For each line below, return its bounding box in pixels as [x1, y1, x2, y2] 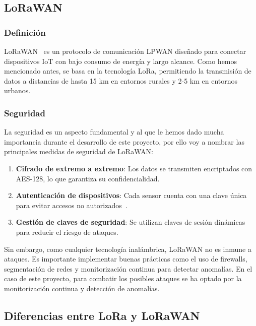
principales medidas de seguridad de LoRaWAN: [4, 146, 153, 157]
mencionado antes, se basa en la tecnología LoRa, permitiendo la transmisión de [4, 66, 251, 76]
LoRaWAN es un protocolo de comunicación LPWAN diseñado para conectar [4, 46, 246, 56]
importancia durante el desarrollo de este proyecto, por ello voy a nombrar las [4, 136, 244, 147]
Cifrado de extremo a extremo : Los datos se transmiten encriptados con [16, 163, 252, 173]
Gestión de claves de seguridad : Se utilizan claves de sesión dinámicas [16, 217, 245, 227]
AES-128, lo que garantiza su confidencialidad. [16, 173, 160, 183]
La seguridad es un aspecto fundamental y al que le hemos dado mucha [4, 126, 224, 137]
